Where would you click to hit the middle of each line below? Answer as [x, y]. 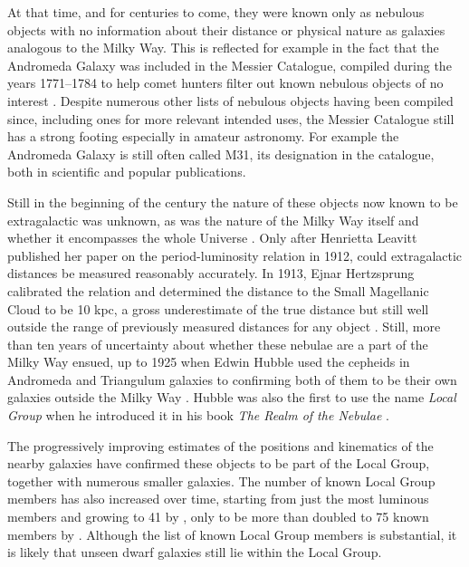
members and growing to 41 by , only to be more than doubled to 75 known [218, 517]
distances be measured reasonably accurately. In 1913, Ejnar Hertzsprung [211, 273]
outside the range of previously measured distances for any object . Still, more [224, 327]
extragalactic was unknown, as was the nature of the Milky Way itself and [213, 220]
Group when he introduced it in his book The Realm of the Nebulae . [198, 415]
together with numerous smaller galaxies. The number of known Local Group [221, 481]
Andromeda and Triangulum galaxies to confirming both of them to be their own [232, 379]
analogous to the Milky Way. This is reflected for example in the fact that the [223, 48]
